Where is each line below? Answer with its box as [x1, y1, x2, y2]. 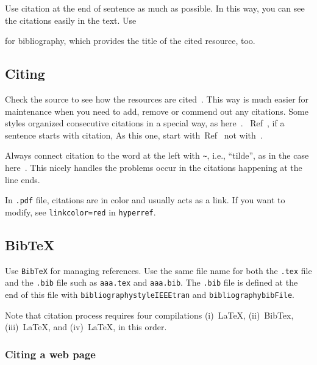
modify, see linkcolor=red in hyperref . [5, 205, 156, 218]
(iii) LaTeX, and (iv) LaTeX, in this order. [5, 320, 167, 333]
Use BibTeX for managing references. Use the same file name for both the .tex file [5, 264, 312, 276]
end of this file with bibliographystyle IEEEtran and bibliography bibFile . [5, 288, 294, 301]
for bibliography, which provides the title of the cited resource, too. [5, 34, 255, 47]
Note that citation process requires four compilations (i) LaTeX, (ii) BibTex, [5, 308, 294, 321]
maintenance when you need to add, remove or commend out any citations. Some [5, 104, 308, 117]
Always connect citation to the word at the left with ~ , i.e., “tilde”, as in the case [5, 149, 309, 162]
